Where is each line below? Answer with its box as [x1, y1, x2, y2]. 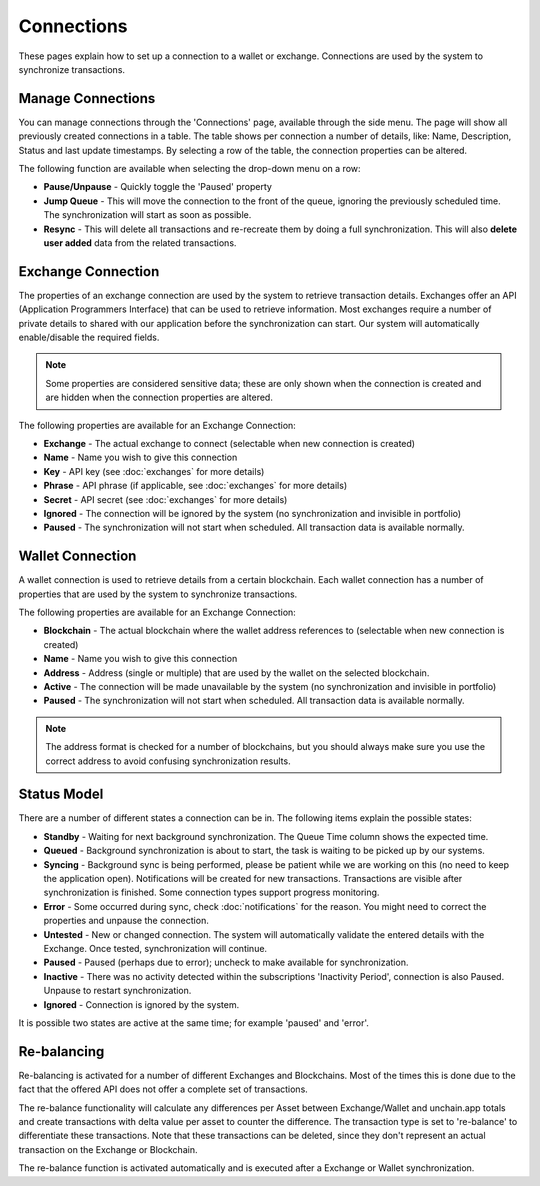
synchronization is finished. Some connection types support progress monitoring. [43, 886, 380, 899]
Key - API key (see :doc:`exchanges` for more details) [43, 465, 265, 477]
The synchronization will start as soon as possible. [43, 209, 252, 221]
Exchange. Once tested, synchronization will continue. [43, 942, 268, 954]
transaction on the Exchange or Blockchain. [18, 1143, 198, 1155]
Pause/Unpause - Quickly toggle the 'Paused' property [43, 181, 272, 193]
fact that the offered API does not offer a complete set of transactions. [18, 1083, 309, 1095]
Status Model [18, 786, 104, 803]
